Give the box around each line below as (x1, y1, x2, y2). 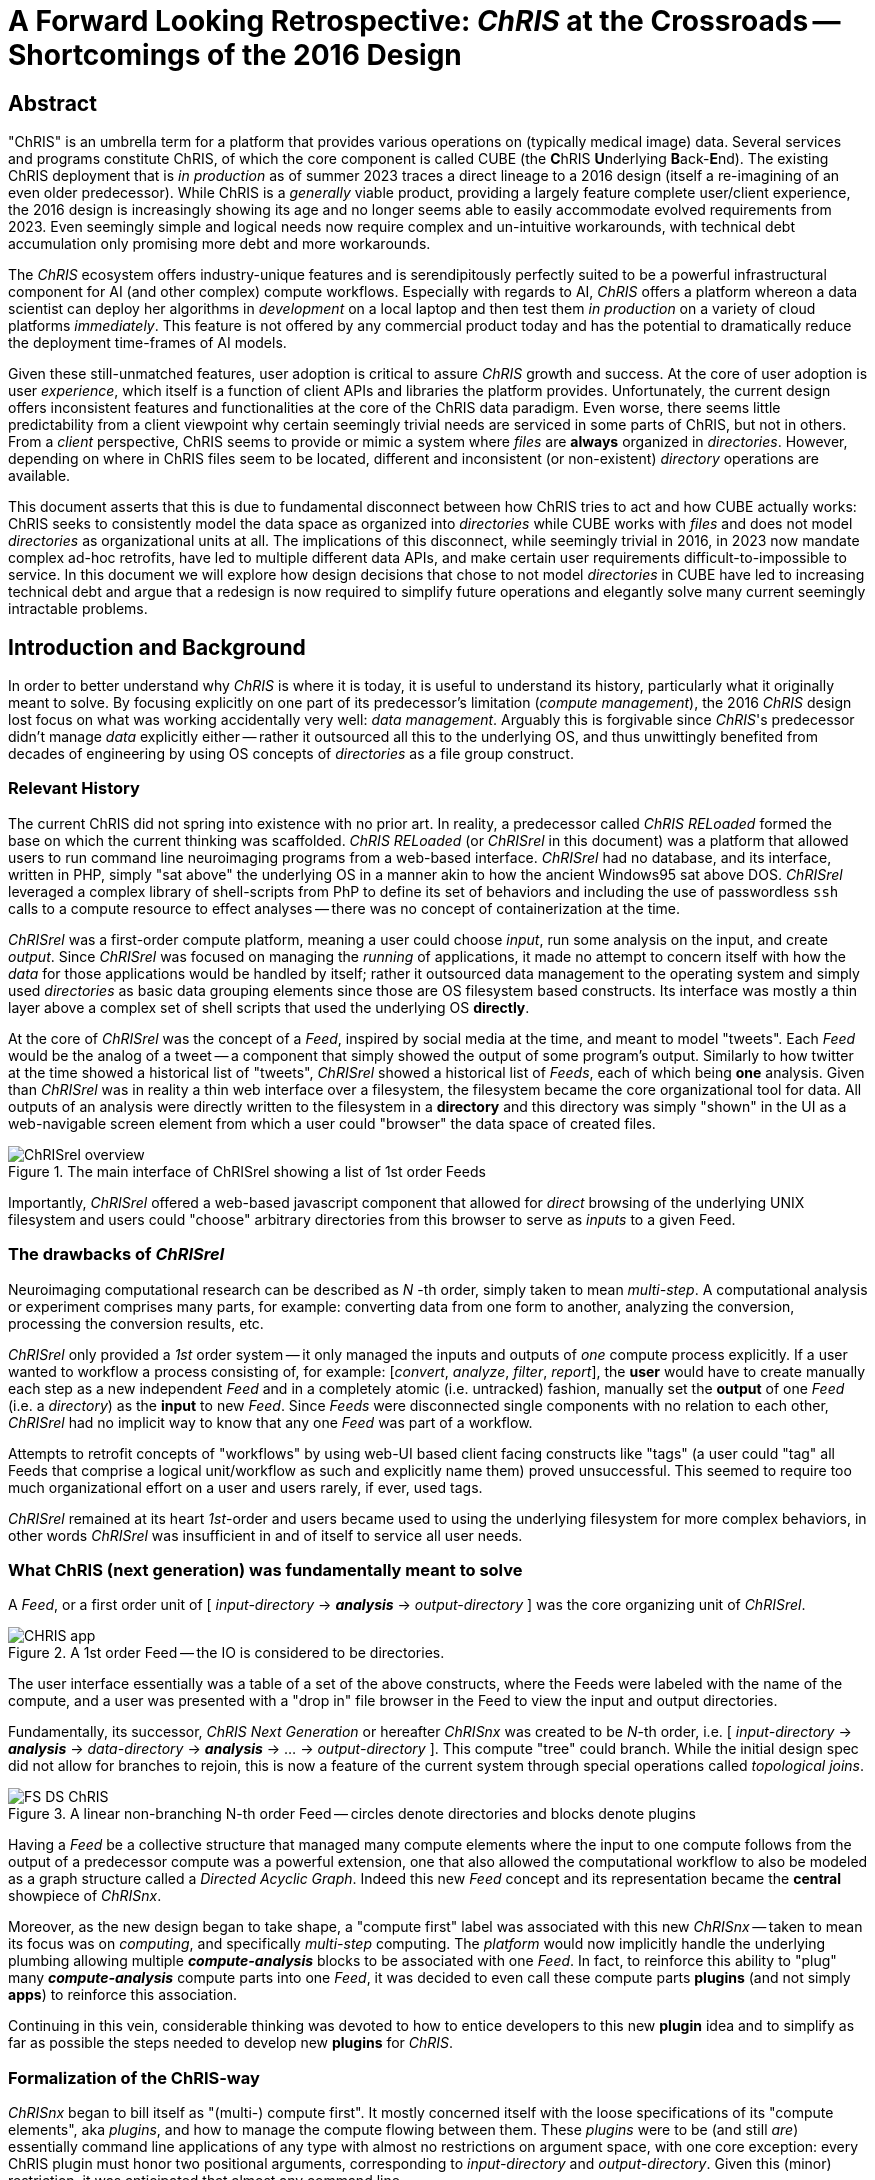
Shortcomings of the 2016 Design (8, 38, 462, 72)
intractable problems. (8, 600, 148, 618)
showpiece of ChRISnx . (8, 1887, 162, 1905)
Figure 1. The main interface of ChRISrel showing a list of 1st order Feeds (8, 1162, 486, 1180)
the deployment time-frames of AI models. (8, 334, 287, 352)
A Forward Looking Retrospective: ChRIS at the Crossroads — (8, 4, 841, 38)
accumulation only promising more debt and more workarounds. (8, 235, 431, 253)
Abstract (8, 90, 97, 116)
